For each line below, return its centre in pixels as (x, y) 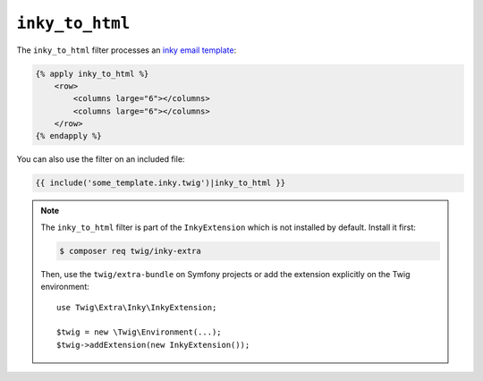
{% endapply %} (68, 136)
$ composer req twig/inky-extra (130, 251)
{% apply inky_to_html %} (92, 73)
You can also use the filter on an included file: (101, 159)
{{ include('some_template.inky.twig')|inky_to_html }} (161, 183)
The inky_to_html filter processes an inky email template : (127, 50)
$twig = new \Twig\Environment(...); (140, 332)
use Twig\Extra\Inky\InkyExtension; (137, 307)
